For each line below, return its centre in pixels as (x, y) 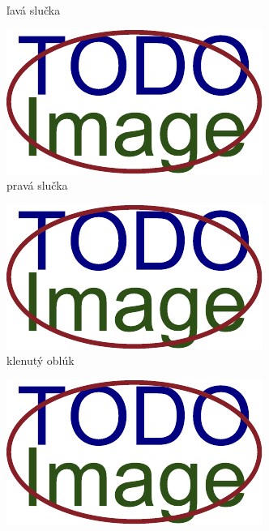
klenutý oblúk (41, 360)
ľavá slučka (34, 10)
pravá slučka (37, 185)
